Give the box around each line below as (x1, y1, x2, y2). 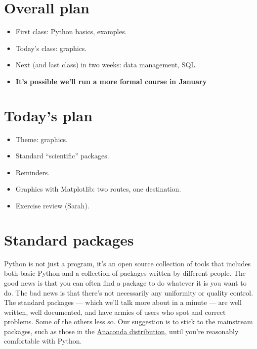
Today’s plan (4, 105, 93, 125)
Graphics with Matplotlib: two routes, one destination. (15, 184, 181, 194)
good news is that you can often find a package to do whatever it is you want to (4, 277, 247, 288)
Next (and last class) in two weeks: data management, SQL (15, 59, 196, 70)
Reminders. (15, 167, 50, 177)
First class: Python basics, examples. (15, 26, 127, 37)
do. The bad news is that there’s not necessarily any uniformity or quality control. (4, 287, 253, 298)
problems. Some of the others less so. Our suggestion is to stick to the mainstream (4, 316, 253, 327)
